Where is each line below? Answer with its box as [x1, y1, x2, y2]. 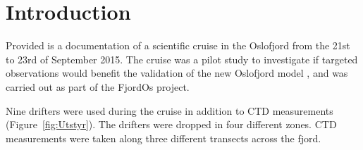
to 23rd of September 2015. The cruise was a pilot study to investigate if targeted [6, 51, 358, 66]
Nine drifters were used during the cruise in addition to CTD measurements [6, 103, 333, 118]
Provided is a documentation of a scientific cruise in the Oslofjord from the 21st [6, 38, 350, 53]
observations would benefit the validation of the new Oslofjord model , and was [6, 65, 348, 80]
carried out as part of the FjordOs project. [6, 79, 190, 94]
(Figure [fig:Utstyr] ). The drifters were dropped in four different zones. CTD [6, 117, 337, 132]
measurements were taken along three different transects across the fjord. [6, 130, 321, 145]
